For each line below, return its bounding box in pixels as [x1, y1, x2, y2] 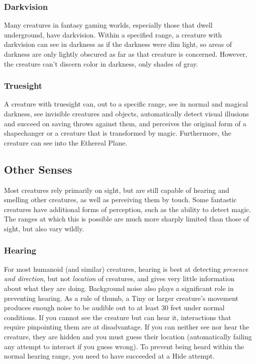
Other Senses [4, 161, 73, 177]
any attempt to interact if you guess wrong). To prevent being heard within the [4, 341, 244, 351]
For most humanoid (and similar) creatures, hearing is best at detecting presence [4, 263, 249, 274]
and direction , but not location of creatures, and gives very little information [4, 273, 235, 284]
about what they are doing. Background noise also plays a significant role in [4, 283, 234, 293]
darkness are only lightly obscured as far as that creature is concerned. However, [4, 49, 248, 59]
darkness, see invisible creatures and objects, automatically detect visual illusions [4, 109, 249, 118]
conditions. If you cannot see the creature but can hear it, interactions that [4, 312, 231, 322]
